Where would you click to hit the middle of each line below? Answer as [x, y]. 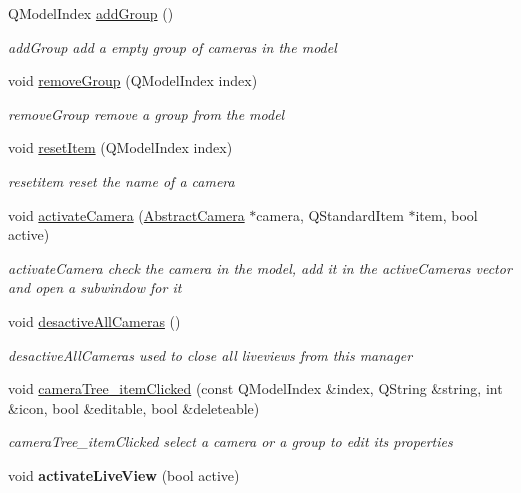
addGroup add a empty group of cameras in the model [172, 46]
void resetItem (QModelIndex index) [120, 147]
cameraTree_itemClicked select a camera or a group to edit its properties [230, 441]
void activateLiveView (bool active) [124, 474]
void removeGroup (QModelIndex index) [133, 80]
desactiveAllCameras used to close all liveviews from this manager [210, 354]
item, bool [446, 214]
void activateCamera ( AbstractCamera [126, 214]
